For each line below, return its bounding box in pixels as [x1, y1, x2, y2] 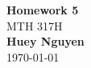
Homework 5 [6, 2, 79, 18]
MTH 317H [6, 17, 63, 34]
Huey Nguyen [6, 33, 85, 50]
